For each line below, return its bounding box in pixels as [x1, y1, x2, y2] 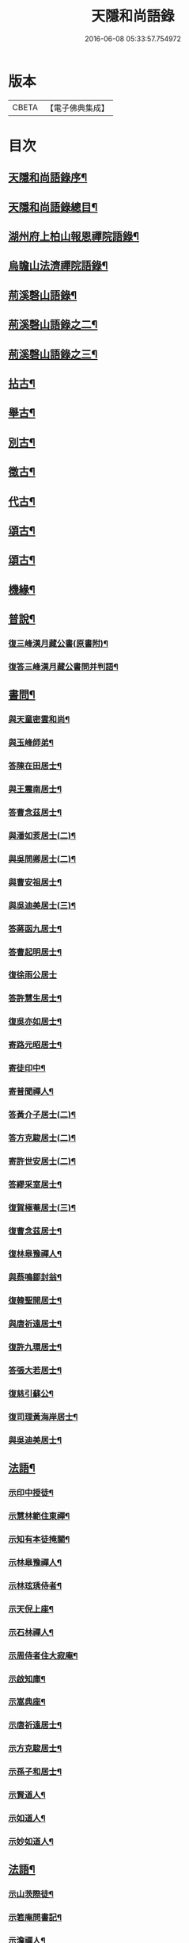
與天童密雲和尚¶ [8, 714, 70, 725]
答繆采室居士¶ [8, 1179, 62, 1190]
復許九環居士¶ [8, 1341, 62, 1352]
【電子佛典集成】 [45, 102, 109, 113]
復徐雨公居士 [8, 970, 58, 981]
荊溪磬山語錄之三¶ [8, 347, 98, 361]
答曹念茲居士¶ [8, 806, 62, 817]
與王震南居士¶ [8, 784, 62, 795]
